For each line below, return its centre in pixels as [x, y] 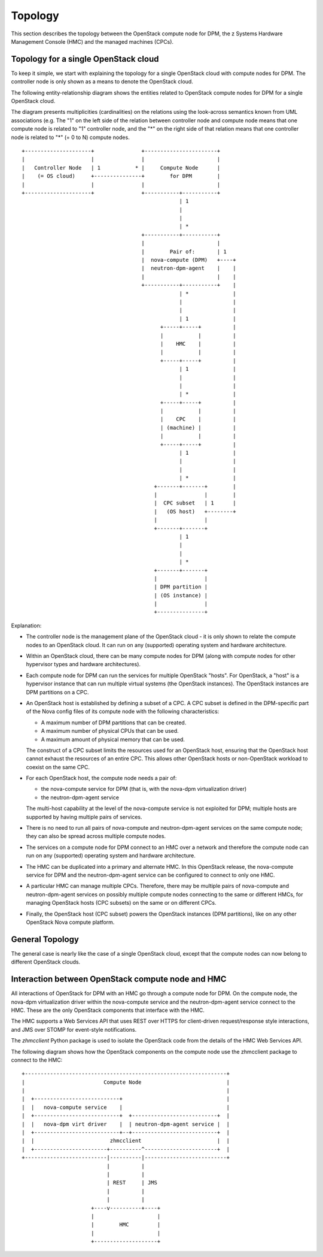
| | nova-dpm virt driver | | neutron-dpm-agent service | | [126, 1124]
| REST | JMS [132, 1183]
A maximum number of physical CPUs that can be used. [110, 731]
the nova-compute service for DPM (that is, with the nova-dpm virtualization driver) [144, 789]
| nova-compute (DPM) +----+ [189, 260]
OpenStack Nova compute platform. [70, 922]
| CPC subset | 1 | [195, 503]
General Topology [45, 939]
